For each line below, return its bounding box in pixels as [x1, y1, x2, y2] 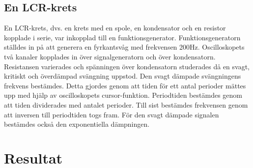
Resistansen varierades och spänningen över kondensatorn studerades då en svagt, [4, 61, 250, 71]
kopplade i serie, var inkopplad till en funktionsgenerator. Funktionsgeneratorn [4, 32, 241, 42]
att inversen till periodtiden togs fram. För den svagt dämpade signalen [4, 109, 219, 119]
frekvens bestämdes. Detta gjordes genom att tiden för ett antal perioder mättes [4, 80, 246, 90]
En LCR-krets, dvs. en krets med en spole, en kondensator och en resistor [4, 23, 226, 33]
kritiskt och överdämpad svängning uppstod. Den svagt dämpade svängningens [4, 71, 241, 81]
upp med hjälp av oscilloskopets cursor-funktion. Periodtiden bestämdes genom [4, 90, 242, 100]
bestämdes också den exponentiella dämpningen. [4, 119, 150, 129]
